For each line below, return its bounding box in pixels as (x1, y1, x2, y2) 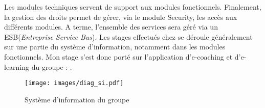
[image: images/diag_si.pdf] (25, 79, 124, 87)
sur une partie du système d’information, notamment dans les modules (4, 41, 226, 52)
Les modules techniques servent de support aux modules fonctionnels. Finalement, (4, 2, 261, 12)
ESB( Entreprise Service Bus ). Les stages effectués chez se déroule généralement (4, 31, 253, 42)
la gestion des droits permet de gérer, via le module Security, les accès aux (4, 11, 237, 22)
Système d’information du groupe (25, 94, 129, 104)
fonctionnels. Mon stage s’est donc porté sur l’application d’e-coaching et (4, 51, 233, 62)
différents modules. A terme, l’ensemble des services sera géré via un (4, 21, 218, 32)
